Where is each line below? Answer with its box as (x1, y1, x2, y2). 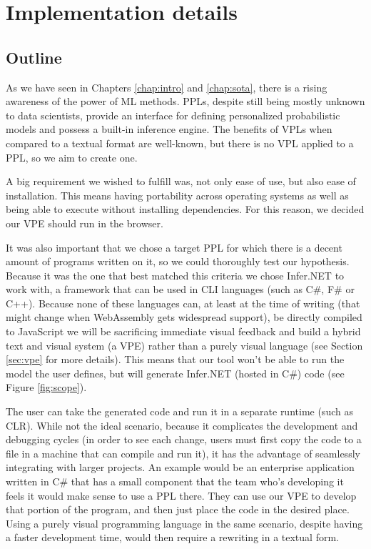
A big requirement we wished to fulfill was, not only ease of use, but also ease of (6, 174, 356, 189)
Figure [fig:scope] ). (6, 380, 87, 395)
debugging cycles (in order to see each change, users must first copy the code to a (6, 432, 362, 447)
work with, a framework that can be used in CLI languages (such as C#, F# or (6, 282, 355, 297)
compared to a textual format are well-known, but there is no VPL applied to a (6, 135, 354, 150)
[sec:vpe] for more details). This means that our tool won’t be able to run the (6, 352, 345, 367)
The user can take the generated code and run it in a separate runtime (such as (6, 404, 353, 419)
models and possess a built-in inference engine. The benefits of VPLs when (6, 122, 332, 137)
